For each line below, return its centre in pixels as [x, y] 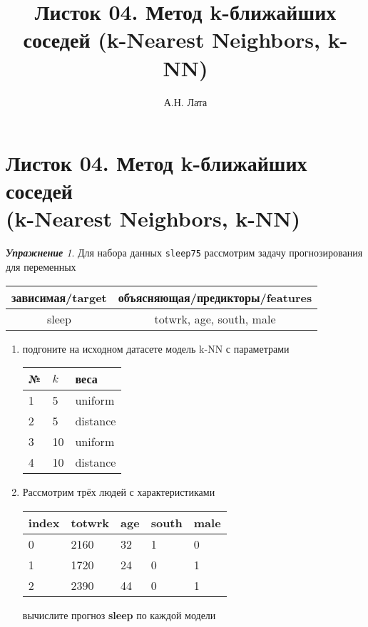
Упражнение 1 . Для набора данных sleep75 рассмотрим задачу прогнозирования [184, 253]
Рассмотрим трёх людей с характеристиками [119, 492]
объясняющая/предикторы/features [215, 297]
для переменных [41, 267]
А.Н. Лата [185, 102]
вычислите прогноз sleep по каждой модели [119, 615]
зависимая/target [59, 297]
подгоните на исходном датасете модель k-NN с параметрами [156, 348]
